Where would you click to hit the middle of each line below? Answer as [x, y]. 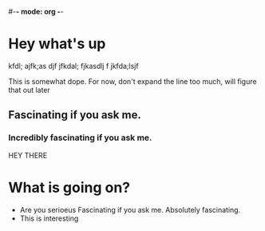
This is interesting [49, 218]
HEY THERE [28, 155]
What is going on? [69, 187]
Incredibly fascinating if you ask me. [80, 137]
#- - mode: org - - [36, 12]
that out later [29, 90]
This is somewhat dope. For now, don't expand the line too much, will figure [132, 81]
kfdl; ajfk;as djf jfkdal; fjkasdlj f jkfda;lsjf [73, 66]
